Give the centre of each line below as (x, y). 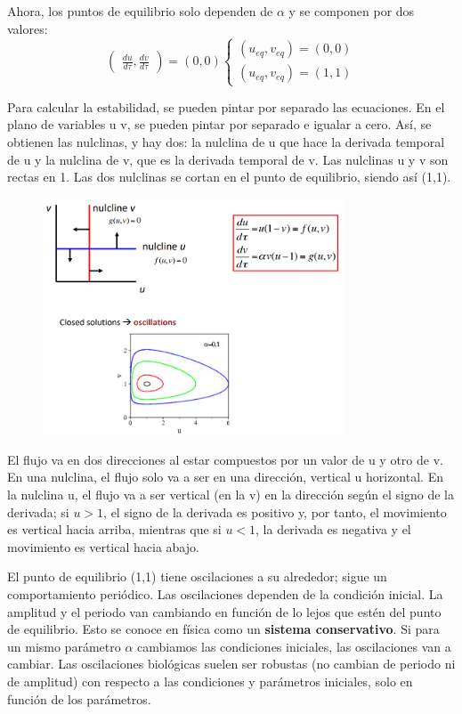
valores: (28, 28)
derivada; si (38, 511)
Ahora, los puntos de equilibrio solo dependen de (140, 11)
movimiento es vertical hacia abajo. (103, 546)
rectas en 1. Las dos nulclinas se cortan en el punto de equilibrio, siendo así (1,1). (229, 177)
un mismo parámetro (64, 646)
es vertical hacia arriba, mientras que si (114, 529)
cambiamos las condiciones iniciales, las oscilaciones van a (294, 646)
